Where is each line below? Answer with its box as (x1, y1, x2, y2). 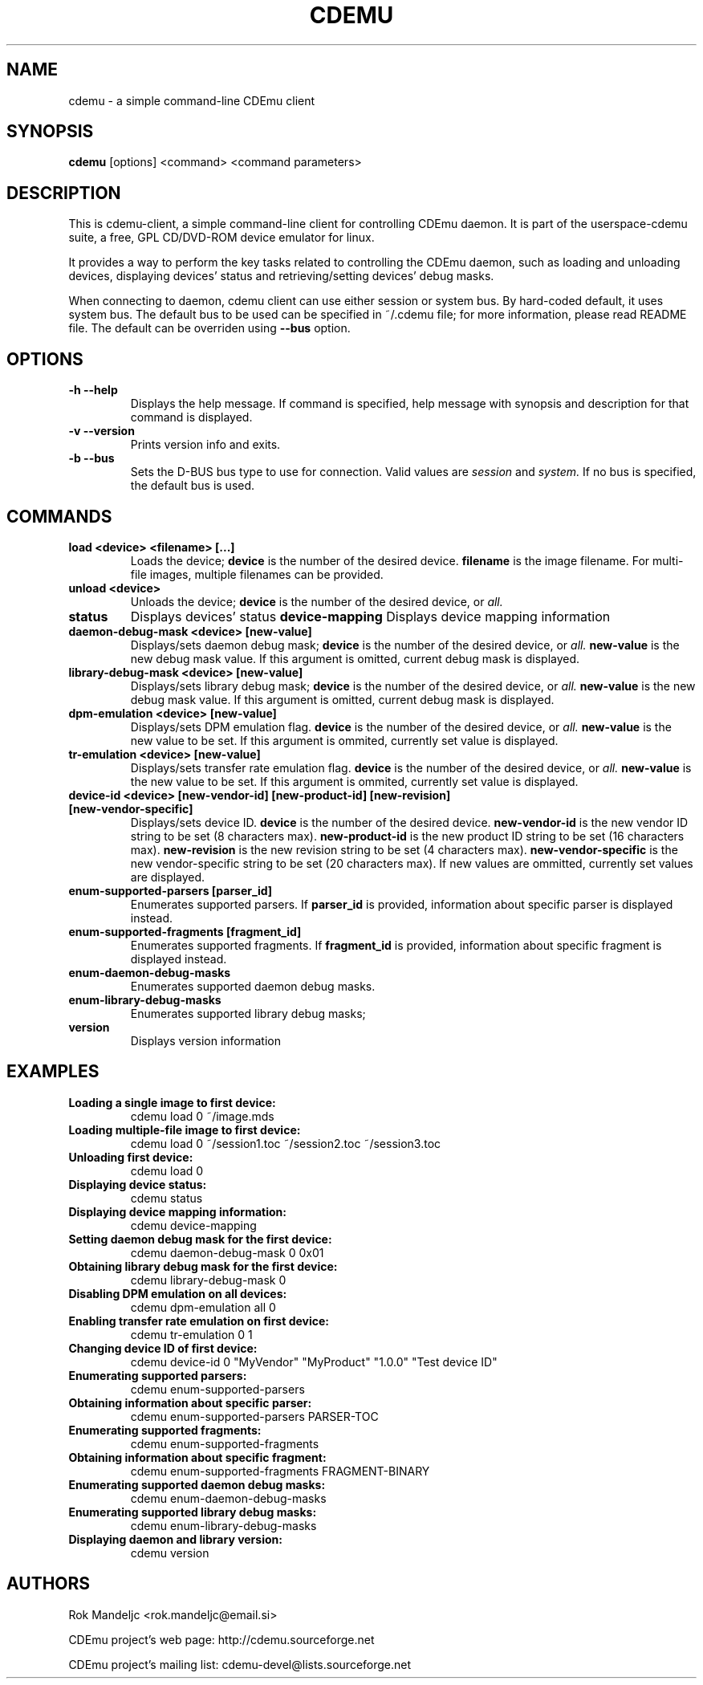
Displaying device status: (68, 1177, 207, 1191)
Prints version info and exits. (130, 438, 281, 452)
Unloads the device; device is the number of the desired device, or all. (130, 594, 503, 608)
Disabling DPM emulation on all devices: (68, 1286, 287, 1300)
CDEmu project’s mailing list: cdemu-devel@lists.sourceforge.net (68, 1657, 412, 1671)
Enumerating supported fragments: (68, 1422, 262, 1437)
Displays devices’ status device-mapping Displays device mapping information (130, 608, 611, 625)
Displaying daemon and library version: (68, 1532, 282, 1546)
